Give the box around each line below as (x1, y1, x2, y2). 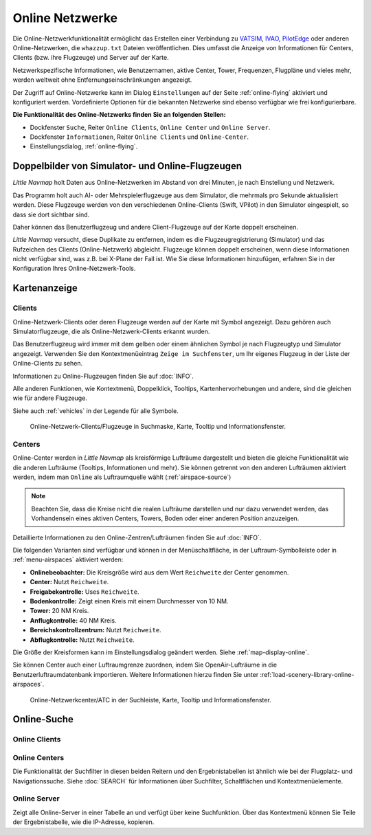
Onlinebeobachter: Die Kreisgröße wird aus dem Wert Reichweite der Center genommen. (30, 568, 289, 577)
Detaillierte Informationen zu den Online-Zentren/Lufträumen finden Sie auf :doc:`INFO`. (12, 533, 262, 542)
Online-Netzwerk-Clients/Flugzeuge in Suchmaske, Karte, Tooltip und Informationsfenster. (30, 423, 286, 431)
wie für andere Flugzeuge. (12, 394, 87, 402)
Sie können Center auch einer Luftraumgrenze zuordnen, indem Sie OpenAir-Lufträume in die (12, 660, 278, 669)
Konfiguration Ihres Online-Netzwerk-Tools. (12, 265, 136, 273)
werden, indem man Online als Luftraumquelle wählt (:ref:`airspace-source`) (12, 473, 232, 481)
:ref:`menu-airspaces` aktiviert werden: (12, 555, 124, 564)
